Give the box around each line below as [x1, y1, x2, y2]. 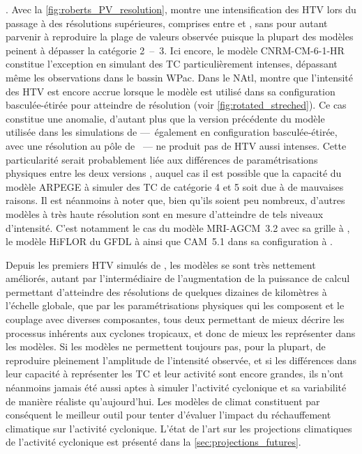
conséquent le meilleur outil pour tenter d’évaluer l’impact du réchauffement [6, 407, 331, 422]
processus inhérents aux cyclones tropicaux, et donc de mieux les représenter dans [6, 325, 356, 340]
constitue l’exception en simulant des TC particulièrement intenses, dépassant [6, 56, 338, 71]
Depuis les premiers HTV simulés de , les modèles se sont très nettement [6, 257, 316, 272]
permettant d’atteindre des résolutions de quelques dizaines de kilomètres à [6, 284, 327, 299]
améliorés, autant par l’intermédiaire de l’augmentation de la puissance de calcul [6, 271, 350, 285]
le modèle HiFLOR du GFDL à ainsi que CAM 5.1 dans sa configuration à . [6, 234, 333, 249]
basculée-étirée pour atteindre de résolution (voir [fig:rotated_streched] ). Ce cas [6, 97, 347, 112]
